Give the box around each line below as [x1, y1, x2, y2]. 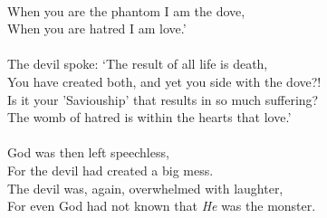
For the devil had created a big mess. [7, 160, 214, 179]
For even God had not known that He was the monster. [7, 196, 316, 215]
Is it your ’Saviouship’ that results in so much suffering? [7, 90, 319, 109]
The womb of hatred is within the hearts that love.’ [7, 108, 292, 127]
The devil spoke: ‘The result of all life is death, [7, 54, 268, 73]
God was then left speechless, [7, 143, 169, 162]
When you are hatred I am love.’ [7, 19, 187, 38]
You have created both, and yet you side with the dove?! [7, 71, 322, 90]
